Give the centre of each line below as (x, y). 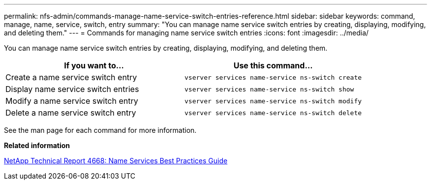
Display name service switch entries (72, 89)
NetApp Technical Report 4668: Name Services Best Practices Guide (116, 161)
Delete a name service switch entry (71, 113)
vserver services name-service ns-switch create (273, 77)
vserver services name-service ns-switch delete (273, 113)
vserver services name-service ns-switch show (269, 89)
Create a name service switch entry (71, 77)
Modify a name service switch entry (72, 101)
